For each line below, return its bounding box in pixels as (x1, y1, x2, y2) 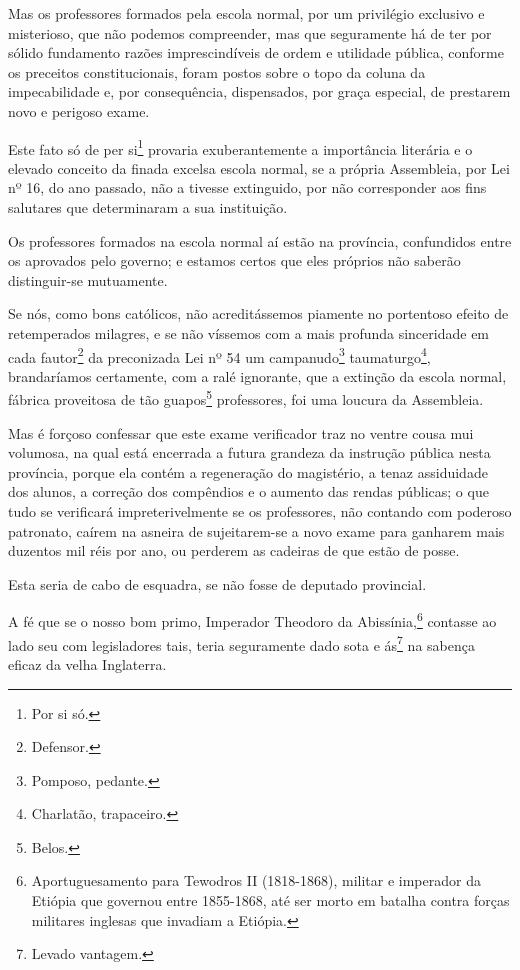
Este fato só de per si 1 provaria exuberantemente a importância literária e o (8, 135, 473, 159)
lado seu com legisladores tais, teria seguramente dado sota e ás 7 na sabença (8, 631, 475, 655)
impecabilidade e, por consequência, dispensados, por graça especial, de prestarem (8, 81, 511, 102)
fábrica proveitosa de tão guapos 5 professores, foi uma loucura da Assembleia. (8, 386, 484, 410)
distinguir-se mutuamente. (8, 269, 168, 290)
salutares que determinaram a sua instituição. (8, 197, 288, 217)
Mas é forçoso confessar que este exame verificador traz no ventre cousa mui (8, 422, 474, 443)
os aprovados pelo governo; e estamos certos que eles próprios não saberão (8, 250, 461, 271)
